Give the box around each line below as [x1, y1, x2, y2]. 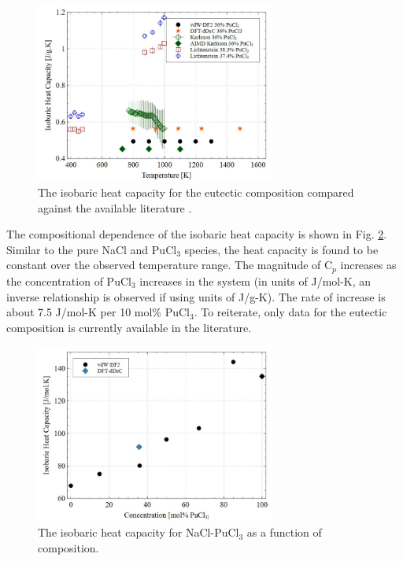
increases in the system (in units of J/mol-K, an [139, 272, 372, 289]
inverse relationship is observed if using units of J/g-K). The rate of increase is [6, 288, 386, 304]
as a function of [246, 524, 322, 541]
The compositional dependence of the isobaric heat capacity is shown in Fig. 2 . [6, 226, 387, 242]
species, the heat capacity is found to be [184, 241, 379, 257]
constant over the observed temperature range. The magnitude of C [6, 257, 333, 273]
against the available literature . [38, 199, 192, 216]
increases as [340, 257, 397, 273]
